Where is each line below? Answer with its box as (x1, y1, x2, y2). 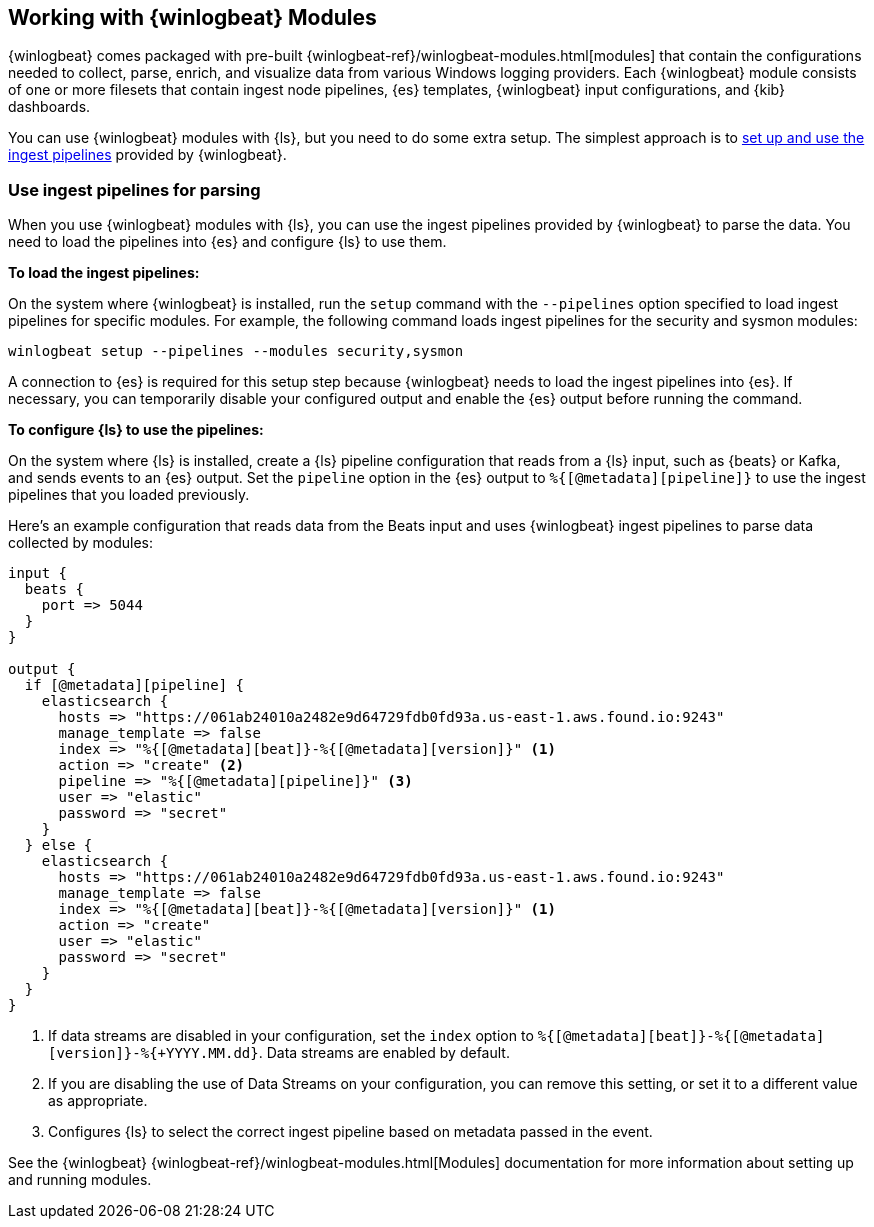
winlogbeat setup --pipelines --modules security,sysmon (8, 343, 464, 360)
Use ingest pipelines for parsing (8, 179, 261, 200)
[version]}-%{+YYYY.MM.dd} (48, 1045, 259, 1062)
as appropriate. (48, 1092, 148, 1110)
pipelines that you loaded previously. (8, 486, 250, 504)
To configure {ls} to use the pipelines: (8, 421, 264, 439)
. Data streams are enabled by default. (258, 1044, 510, 1062)
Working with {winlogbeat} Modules (8, 5, 377, 30)
